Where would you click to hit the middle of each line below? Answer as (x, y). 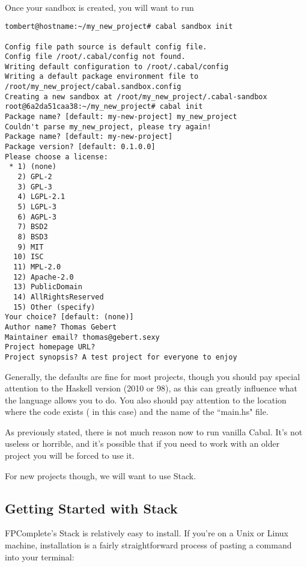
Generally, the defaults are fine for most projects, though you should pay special (153, 376)
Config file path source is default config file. (106, 47)
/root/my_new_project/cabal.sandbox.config (93, 87)
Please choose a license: (56, 157)
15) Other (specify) (54, 307)
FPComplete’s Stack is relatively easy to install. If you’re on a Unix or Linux (147, 533)
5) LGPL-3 (37, 207)
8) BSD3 (33, 237)
